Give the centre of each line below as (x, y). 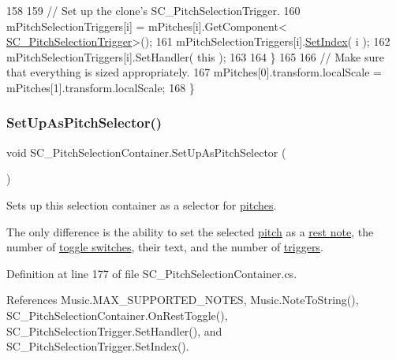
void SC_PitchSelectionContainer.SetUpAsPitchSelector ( (146, 152)
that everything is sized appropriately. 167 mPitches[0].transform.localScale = (194, 72)
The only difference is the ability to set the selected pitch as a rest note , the (190, 231)
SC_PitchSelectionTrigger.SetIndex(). (98, 346)
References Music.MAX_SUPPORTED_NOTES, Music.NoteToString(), (183, 300)
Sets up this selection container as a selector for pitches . (142, 204)
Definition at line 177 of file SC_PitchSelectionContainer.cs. (152, 273)
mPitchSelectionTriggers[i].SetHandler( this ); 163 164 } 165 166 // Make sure (195, 56)
